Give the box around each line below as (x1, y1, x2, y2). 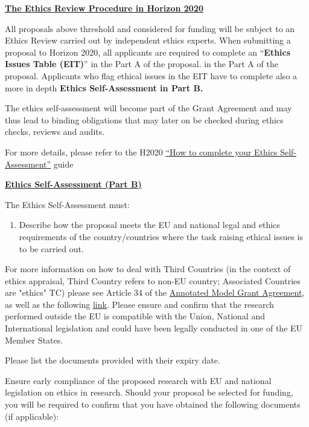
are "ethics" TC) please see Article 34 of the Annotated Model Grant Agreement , (5, 286, 305, 299)
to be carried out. (19, 242, 84, 255)
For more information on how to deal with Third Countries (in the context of (5, 262, 291, 275)
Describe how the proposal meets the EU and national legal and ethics (19, 218, 280, 231)
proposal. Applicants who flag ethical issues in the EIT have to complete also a (5, 69, 298, 82)
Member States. (5, 333, 63, 346)
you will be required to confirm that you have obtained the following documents (5, 398, 301, 411)
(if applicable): (5, 409, 59, 422)
